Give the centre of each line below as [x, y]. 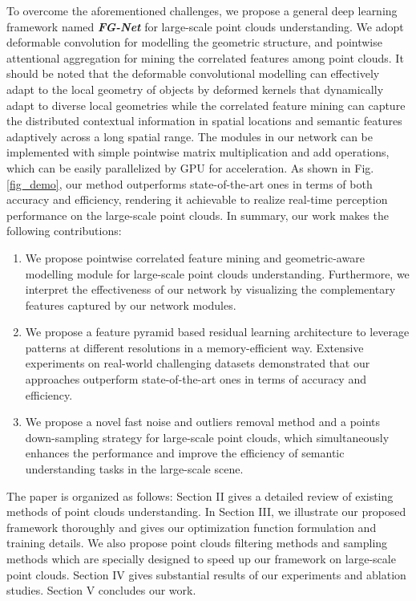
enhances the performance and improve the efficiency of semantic [185, 453]
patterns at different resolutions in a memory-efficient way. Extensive [194, 347]
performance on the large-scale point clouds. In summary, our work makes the [198, 215]
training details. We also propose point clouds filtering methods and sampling [197, 543]
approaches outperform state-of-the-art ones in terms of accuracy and [196, 379]
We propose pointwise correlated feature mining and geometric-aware [195, 257]
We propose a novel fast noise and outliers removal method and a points [203, 422]
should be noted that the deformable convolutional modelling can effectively [193, 73]
